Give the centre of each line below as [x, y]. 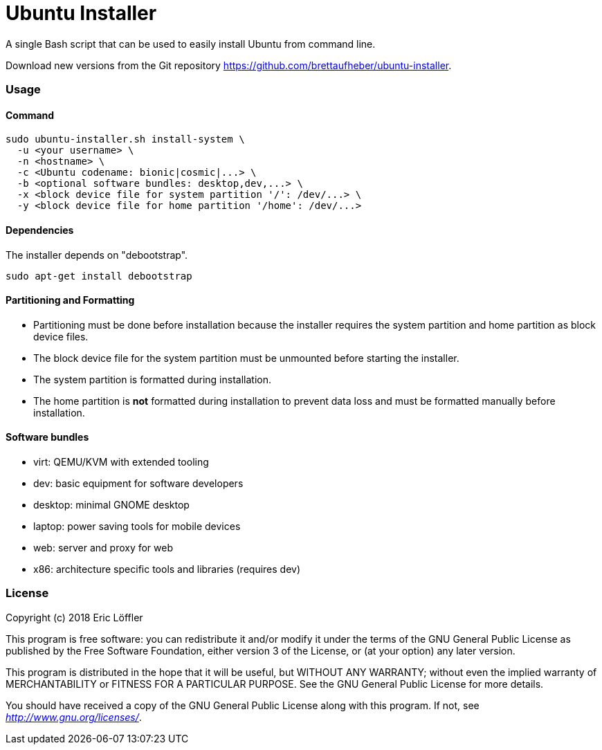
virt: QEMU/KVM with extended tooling [121, 462]
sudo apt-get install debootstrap [99, 276]
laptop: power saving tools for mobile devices [137, 526]
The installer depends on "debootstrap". [97, 255]
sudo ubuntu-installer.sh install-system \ [125, 139]
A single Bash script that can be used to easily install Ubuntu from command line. [191, 44]
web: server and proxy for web [103, 548]
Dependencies [40, 230]
